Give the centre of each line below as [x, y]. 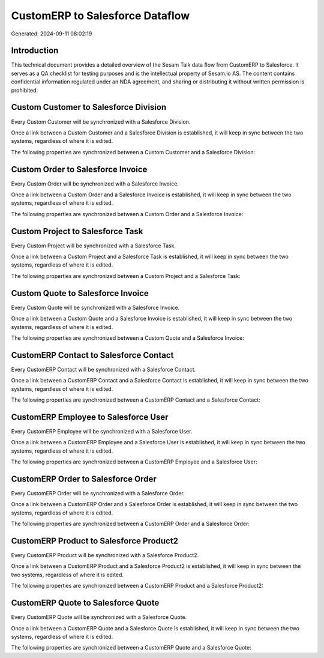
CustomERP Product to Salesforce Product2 [94, 541]
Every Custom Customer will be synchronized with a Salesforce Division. [101, 122]
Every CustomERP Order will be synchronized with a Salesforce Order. [98, 493]
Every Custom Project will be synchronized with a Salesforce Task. [94, 246]
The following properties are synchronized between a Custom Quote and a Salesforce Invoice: [127, 338]
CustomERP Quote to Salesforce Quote [85, 603]
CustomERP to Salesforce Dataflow [100, 16]
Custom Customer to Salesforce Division [89, 107]
